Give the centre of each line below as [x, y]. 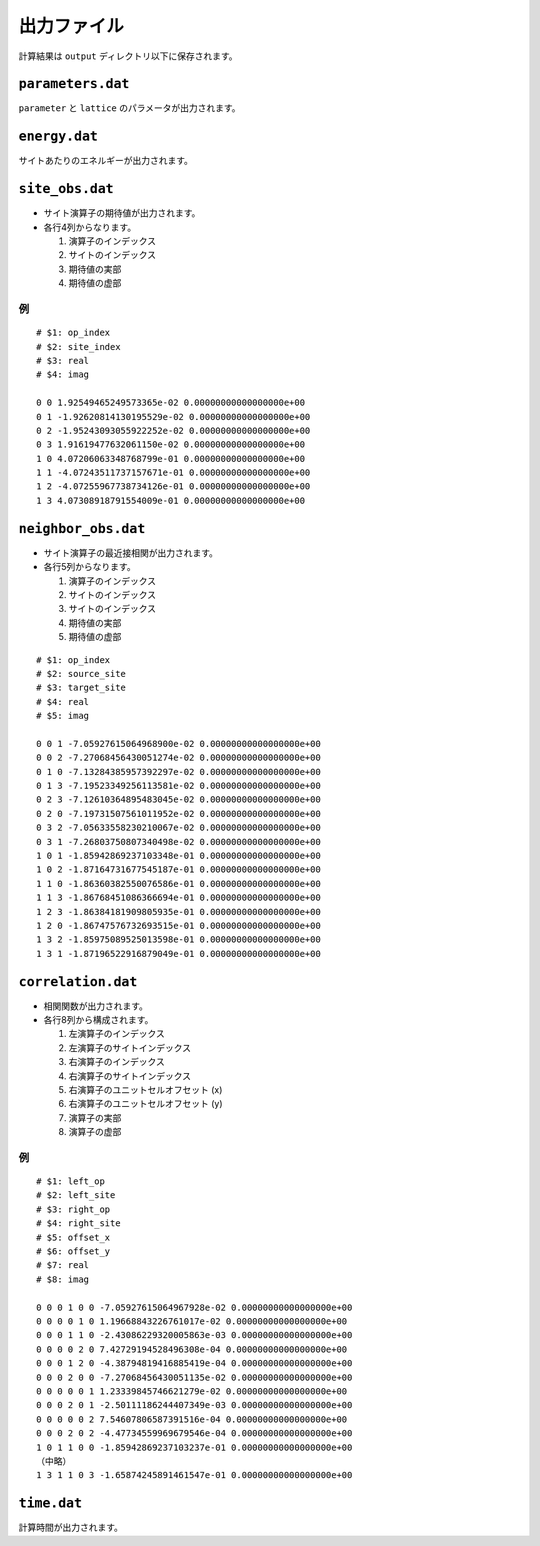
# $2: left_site [76, 1195]
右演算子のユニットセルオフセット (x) [145, 1089]
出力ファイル [71, 26]
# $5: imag [63, 716]
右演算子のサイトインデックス [130, 1076]
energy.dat [58, 136]
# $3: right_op [73, 1209]
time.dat [50, 1503]
